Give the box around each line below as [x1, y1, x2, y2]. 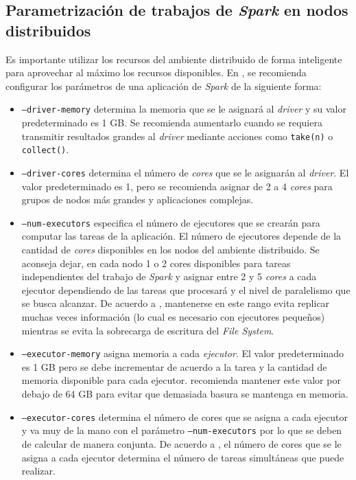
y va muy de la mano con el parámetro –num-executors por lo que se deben [21, 423, 342, 437]
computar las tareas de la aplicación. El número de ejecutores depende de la [21, 229, 342, 243]
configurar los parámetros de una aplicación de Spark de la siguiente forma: [5, 78, 322, 93]
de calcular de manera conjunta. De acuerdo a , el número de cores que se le [21, 436, 342, 450]
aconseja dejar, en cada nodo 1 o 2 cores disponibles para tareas [21, 255, 291, 270]
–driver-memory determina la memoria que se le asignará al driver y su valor [21, 102, 346, 116]
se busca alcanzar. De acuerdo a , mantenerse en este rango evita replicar [21, 296, 330, 310]
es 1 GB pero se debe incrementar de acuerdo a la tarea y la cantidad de [21, 359, 327, 374]
